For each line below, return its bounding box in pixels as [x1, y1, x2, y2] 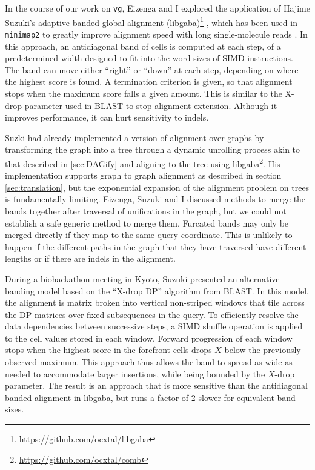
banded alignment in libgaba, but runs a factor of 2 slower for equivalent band [5, 391, 296, 403]
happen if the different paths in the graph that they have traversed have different [5, 240, 307, 253]
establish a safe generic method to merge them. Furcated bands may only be [5, 216, 289, 229]
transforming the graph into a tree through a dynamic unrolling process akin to [5, 143, 300, 156]
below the [224, 343, 260, 356]
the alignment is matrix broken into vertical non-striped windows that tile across [5, 296, 305, 309]
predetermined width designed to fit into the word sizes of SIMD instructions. [5, 51, 293, 64]
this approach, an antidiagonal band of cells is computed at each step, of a [5, 39, 281, 52]
